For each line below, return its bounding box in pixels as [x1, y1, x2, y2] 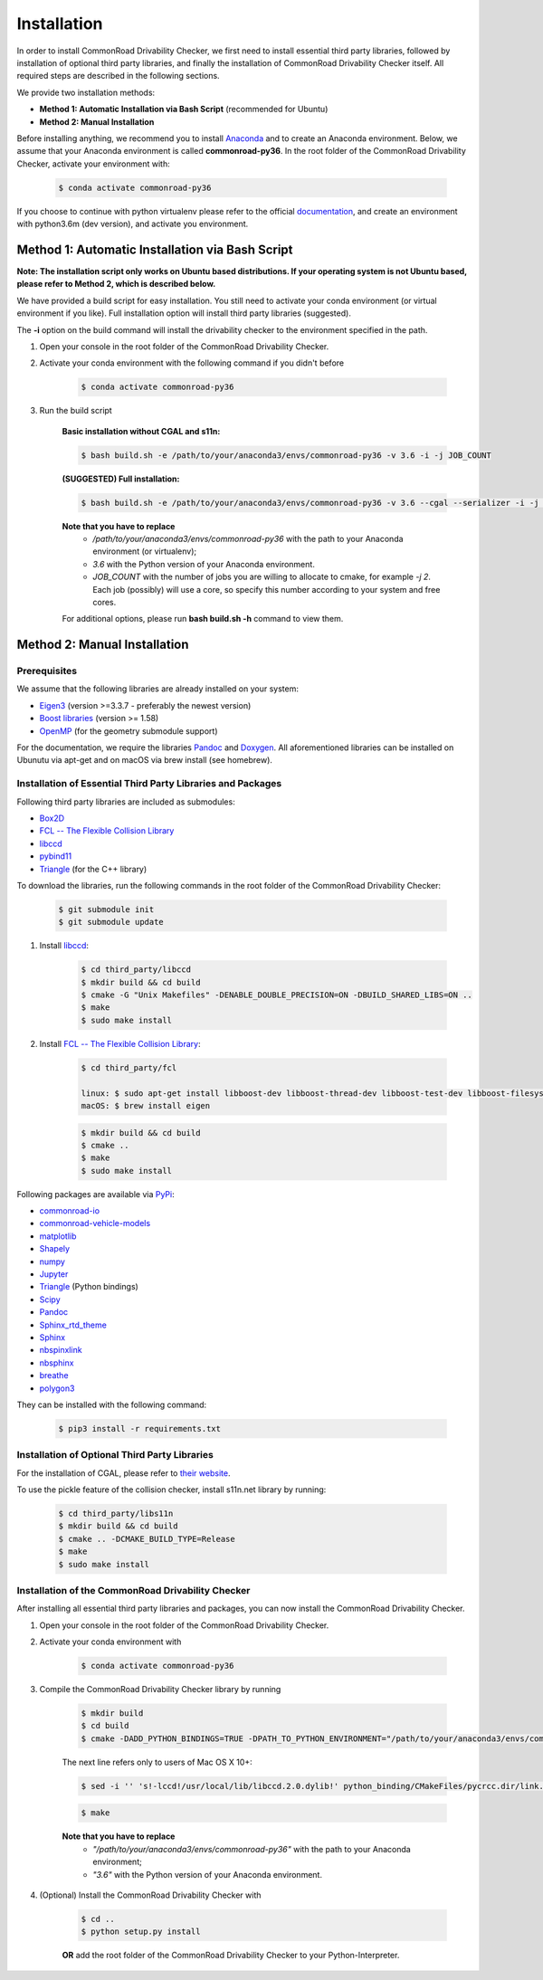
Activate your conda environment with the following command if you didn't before [39, 357, 344, 368]
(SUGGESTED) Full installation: [62, 473, 180, 484]
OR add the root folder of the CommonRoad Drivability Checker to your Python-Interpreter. [62, 1950, 400, 1961]
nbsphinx [39, 1357, 74, 1368]
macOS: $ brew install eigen [81, 1100, 211, 1110]
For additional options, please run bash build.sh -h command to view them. [62, 614, 344, 624]
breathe [39, 1370, 69, 1381]
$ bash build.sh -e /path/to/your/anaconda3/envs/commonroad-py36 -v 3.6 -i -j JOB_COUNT [81, 450, 492, 461]
